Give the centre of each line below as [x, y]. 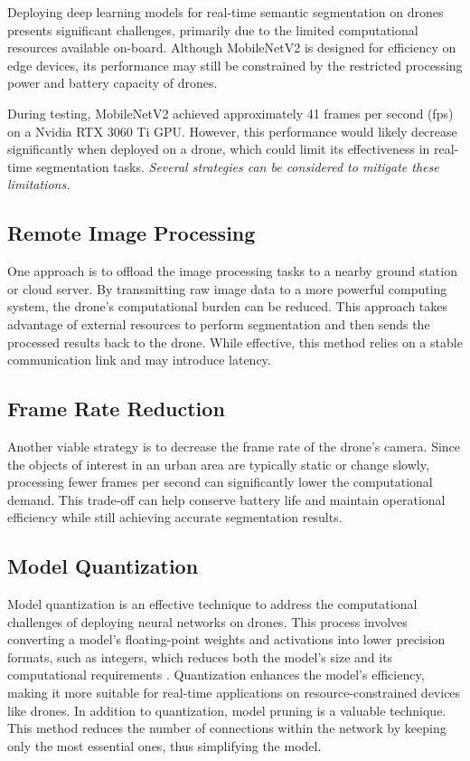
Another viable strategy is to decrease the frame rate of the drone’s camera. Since [234, 446]
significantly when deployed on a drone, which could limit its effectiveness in [219, 149]
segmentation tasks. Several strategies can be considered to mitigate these [237, 166]
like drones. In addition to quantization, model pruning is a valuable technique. [227, 710]
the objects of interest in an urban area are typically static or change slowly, [218, 464]
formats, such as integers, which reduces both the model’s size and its [200, 656]
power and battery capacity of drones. [113, 83]
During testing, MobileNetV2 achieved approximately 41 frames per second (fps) [230, 113]
